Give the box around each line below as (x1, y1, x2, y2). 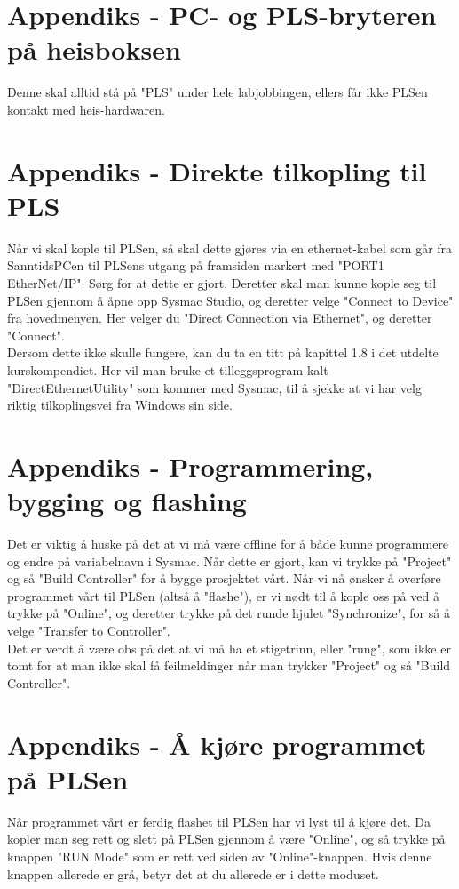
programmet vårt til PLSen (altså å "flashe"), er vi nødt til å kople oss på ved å (7, 586, 439, 605)
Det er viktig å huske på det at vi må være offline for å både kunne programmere (7, 534, 449, 553)
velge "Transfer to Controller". (7, 621, 170, 640)
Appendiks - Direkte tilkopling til (7, 152, 427, 188)
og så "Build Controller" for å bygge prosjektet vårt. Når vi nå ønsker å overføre (7, 569, 441, 588)
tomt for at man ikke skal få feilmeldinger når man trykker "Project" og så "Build (7, 656, 451, 675)
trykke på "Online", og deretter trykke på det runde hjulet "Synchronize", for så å (7, 604, 450, 622)
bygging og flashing (7, 483, 247, 519)
